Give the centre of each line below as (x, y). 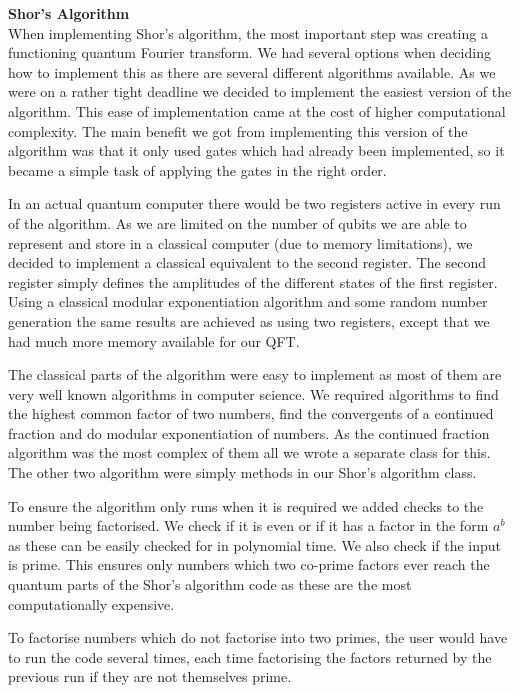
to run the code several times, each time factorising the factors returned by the (250, 656)
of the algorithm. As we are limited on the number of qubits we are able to (237, 222)
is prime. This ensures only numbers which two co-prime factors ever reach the (249, 564)
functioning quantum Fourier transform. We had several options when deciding (249, 52)
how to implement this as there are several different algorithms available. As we (252, 71)
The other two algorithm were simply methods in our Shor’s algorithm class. (242, 472)
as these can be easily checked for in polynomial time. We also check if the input (255, 544)
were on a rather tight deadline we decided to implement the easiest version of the (260, 91)
